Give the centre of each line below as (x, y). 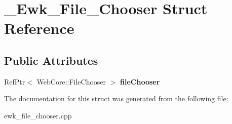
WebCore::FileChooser (71, 81)
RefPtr (15, 81)
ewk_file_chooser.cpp (38, 115)
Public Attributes (51, 60)
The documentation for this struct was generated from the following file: (116, 98)
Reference (39, 28)
